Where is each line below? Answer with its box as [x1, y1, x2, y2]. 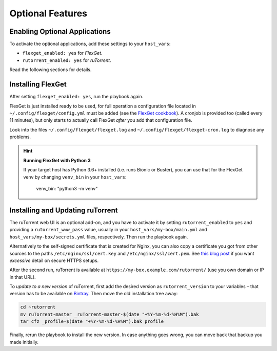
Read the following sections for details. [9, 67, 92, 73]
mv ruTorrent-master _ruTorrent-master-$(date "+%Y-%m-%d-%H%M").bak [20, 311, 199, 317]
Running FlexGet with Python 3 [23, 157, 91, 163]
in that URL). [9, 274, 36, 280]
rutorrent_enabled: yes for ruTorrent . [22, 57, 111, 63]
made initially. [9, 339, 38, 345]
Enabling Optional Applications [9, 27, 111, 36]
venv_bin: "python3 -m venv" [36, 186, 98, 192]
